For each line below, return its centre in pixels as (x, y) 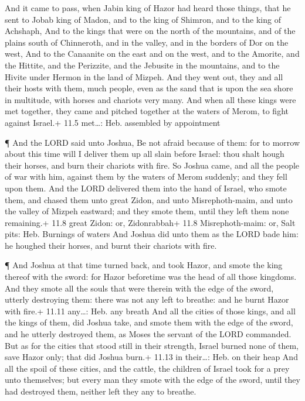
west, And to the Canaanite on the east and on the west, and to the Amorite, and (152, 54)
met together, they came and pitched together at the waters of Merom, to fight (147, 111)
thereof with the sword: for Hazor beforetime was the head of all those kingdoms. (151, 277)
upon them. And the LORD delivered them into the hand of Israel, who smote (146, 188)
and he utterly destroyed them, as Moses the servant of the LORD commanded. (148, 334)
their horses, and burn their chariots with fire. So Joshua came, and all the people (152, 165)
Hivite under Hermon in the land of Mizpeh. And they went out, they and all (144, 76)
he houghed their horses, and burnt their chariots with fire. (111, 245)
